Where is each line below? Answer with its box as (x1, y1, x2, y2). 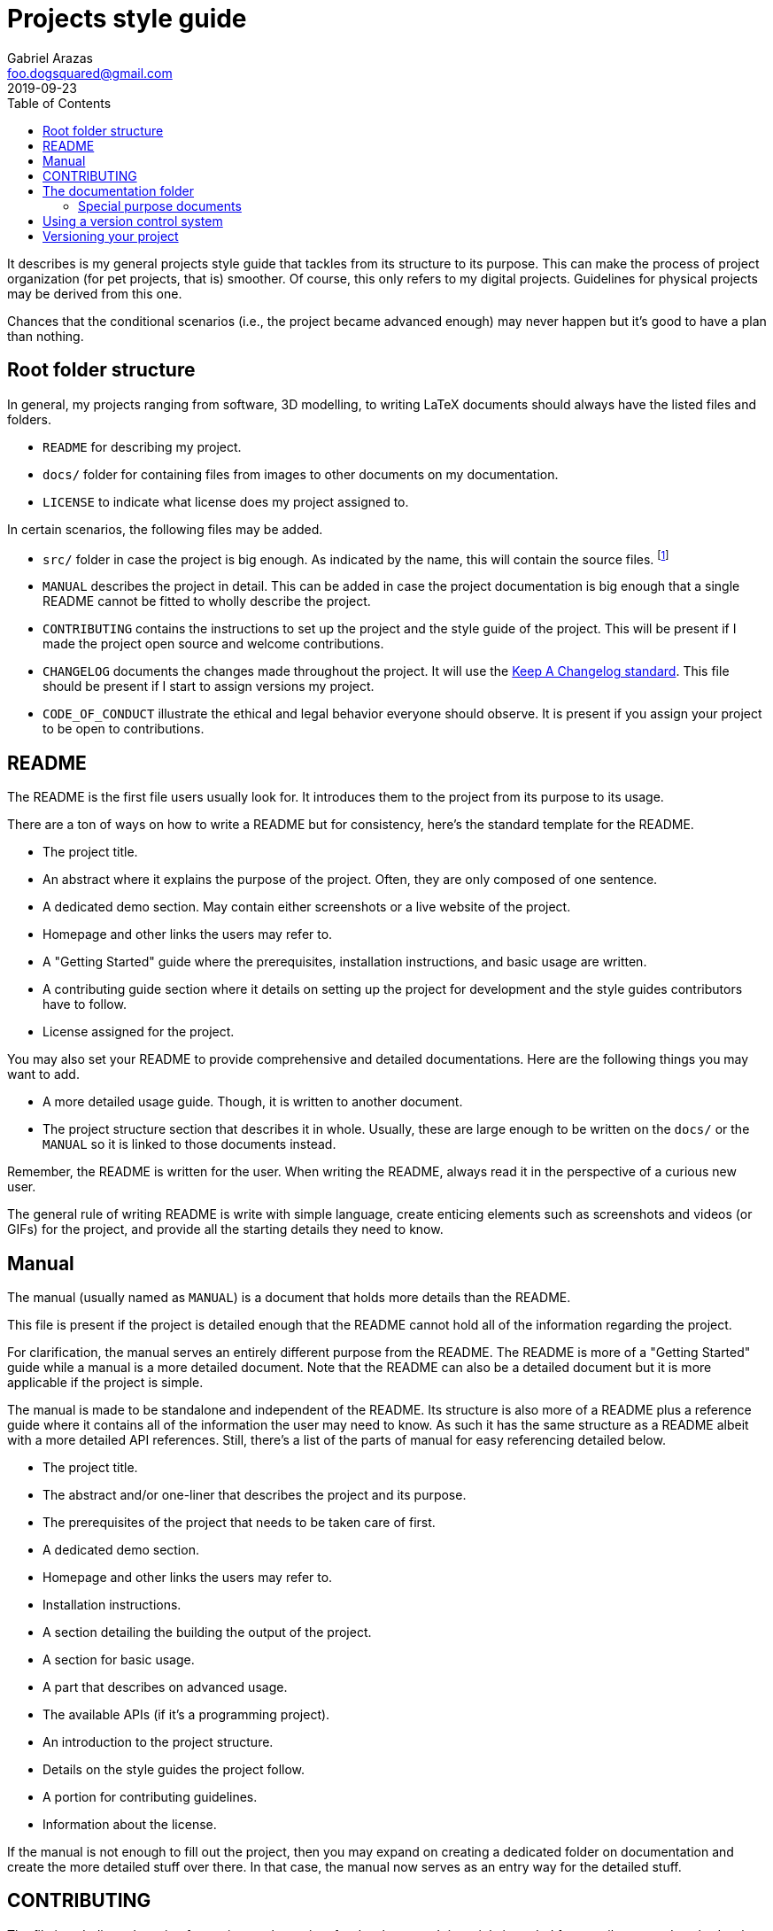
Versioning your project (43, 228, 179, 244)
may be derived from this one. (7, 285, 182, 301)
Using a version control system (43, 213, 223, 229)
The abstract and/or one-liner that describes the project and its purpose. (43, 1486, 467, 1502)
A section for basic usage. (43, 1651, 195, 1667)
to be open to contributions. (43, 721, 205, 737)
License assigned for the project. (43, 1024, 235, 1040)
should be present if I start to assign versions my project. (43, 679, 375, 694)
